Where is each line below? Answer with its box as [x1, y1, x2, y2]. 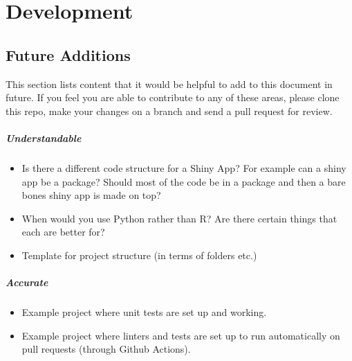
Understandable [6, 130, 82, 145]
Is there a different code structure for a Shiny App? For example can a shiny [21, 160, 346, 175]
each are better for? [21, 224, 105, 239]
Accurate [6, 275, 48, 290]
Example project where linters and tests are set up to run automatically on [21, 328, 340, 342]
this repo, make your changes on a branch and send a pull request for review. [6, 103, 333, 118]
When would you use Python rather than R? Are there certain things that [21, 211, 337, 225]
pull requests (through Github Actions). [21, 342, 191, 356]
